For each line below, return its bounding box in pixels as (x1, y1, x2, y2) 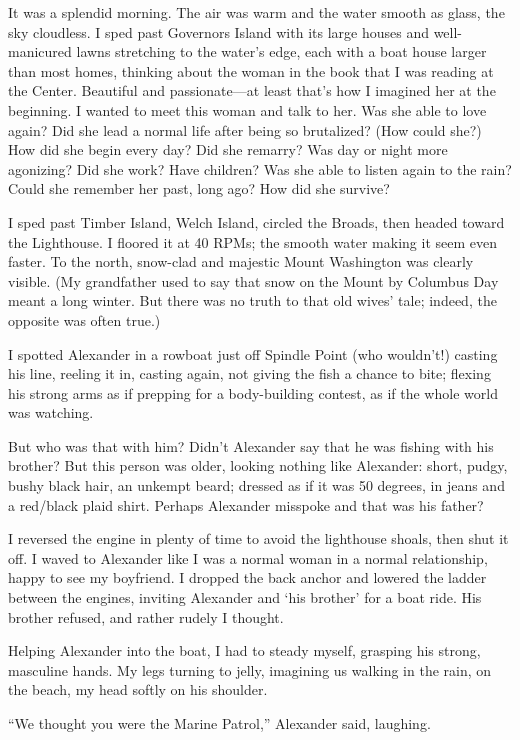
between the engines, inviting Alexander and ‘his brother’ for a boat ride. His (8, 587, 482, 608)
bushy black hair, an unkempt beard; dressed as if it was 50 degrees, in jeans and (8, 475, 505, 496)
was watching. (8, 402, 94, 423)
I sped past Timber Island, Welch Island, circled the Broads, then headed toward (8, 211, 505, 232)
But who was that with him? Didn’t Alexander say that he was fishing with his (8, 435, 494, 456)
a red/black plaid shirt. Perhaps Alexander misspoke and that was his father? (8, 494, 484, 515)
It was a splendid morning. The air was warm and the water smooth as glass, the (8, 2, 505, 22)
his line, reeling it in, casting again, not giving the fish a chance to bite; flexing (8, 363, 491, 384)
